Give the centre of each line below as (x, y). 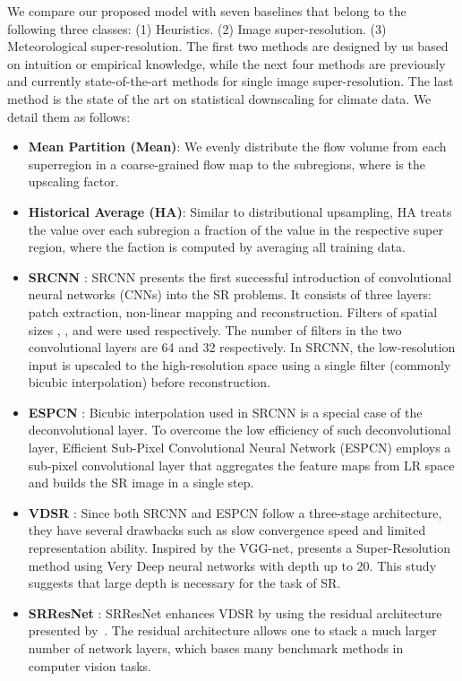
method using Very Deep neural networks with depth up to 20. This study (232, 565)
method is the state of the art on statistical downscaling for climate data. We (219, 98)
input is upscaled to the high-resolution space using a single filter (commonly (240, 364)
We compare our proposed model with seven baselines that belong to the (207, 11)
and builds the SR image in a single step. (141, 483)
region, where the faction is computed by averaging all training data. (217, 247)
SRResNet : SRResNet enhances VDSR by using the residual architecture (235, 612)
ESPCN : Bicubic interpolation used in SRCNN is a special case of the (225, 412)
